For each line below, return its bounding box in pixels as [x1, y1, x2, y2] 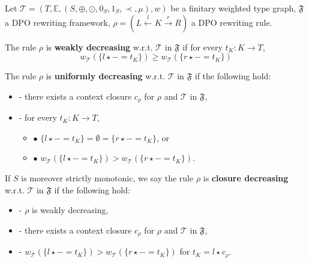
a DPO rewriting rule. [191, 16, 272, 28]
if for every [182, 40, 223, 53]
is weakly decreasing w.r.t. [46, 40, 153, 53]
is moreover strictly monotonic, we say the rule [21, 172, 194, 184]
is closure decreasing [203, 172, 289, 184]
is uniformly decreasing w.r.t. [46, 70, 166, 82]
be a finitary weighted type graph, [170, 2, 296, 14]
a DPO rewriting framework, [5, 16, 110, 28]
